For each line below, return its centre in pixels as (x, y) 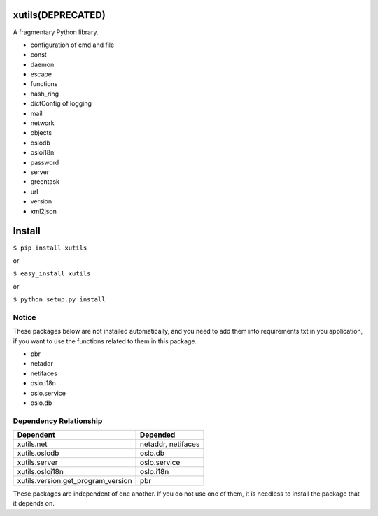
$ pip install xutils (50, 248)
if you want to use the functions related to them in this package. (105, 341)
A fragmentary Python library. (56, 32)
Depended (158, 435)
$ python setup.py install (59, 300)
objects (41, 133)
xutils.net (32, 444)
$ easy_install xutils (52, 274)
